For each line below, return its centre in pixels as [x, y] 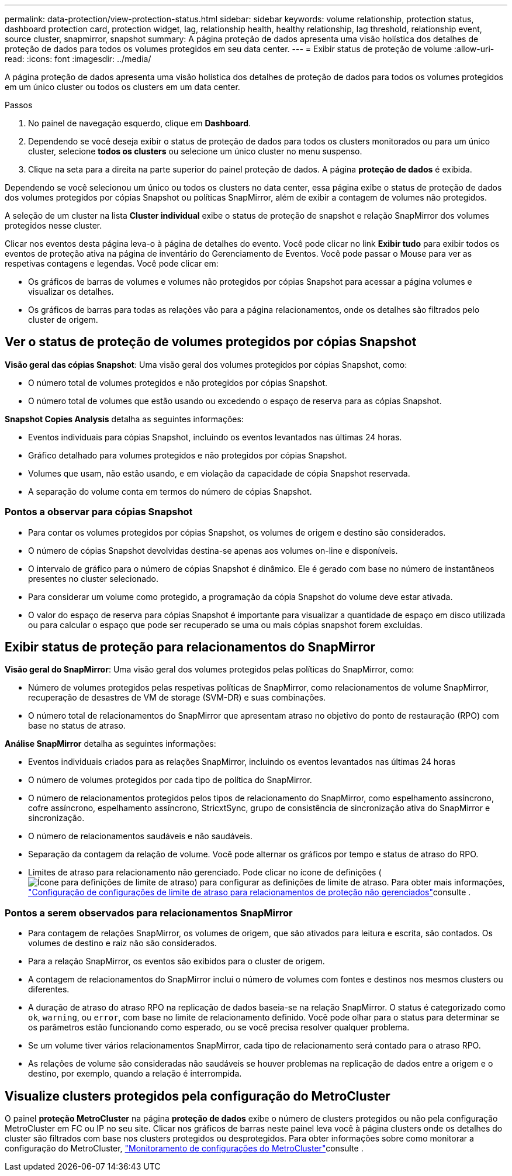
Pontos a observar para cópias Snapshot [99, 512]
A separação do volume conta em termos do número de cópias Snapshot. [170, 491]
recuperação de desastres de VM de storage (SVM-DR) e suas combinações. [177, 698]
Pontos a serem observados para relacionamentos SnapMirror [149, 913]
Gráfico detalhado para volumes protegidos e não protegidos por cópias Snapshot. [188, 455]
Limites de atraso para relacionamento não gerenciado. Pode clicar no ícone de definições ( [205, 872]
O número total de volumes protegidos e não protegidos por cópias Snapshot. [178, 382]
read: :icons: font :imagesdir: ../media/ [78, 59]
